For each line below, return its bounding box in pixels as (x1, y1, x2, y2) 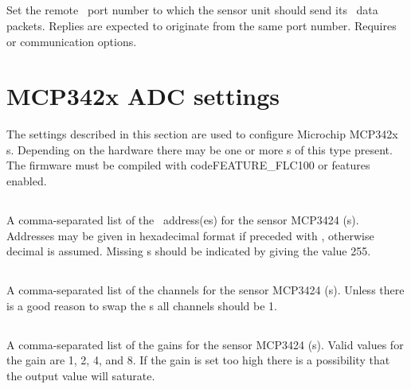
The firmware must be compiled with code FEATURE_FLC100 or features (6, 157, 370, 173)
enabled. (6, 173, 47, 189)
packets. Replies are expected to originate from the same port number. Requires (6, 17, 397, 33)
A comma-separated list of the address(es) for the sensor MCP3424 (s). (6, 212, 359, 228)
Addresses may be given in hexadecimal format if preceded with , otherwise (6, 227, 374, 243)
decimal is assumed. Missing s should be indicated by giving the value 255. (6, 243, 371, 259)
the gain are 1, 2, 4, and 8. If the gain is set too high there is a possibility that (6, 352, 390, 368)
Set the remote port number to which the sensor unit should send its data (6, 2, 378, 18)
